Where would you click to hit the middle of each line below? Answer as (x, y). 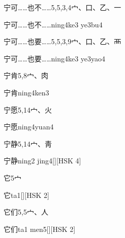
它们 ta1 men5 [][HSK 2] (40, 229)
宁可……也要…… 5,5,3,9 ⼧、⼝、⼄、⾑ (63, 41)
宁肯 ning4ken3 (26, 92)
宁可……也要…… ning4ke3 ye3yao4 (55, 58)
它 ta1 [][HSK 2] (26, 195)
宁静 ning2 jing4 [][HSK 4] (42, 161)
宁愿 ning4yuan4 (29, 127)
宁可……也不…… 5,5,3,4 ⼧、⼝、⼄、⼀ (63, 7)
